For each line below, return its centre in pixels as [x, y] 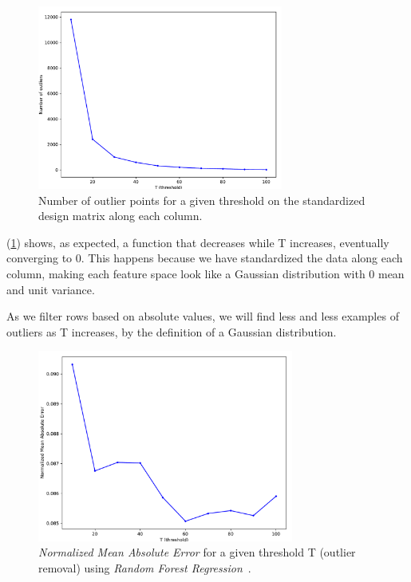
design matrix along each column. [121, 216]
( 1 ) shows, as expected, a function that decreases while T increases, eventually [198, 242]
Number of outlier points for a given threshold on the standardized [202, 200]
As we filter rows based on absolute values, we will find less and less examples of [203, 316]
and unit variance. [51, 289]
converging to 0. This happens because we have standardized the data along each [205, 258]
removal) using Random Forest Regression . [145, 567]
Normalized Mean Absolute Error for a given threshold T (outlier [197, 552]
